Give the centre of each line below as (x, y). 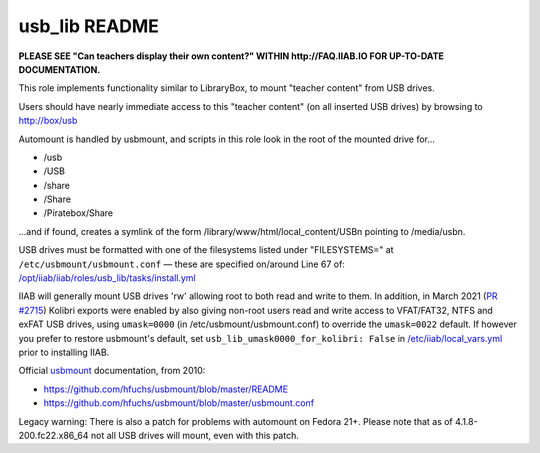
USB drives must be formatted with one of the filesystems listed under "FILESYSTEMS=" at (206, 250)
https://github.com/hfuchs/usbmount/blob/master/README (166, 389)
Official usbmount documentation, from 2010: (112, 371)
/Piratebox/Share (78, 213)
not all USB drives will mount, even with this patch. (194, 435)
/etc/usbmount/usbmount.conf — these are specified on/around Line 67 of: (181, 264)
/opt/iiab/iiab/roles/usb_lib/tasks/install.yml (107, 278)
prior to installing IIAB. (64, 352)
